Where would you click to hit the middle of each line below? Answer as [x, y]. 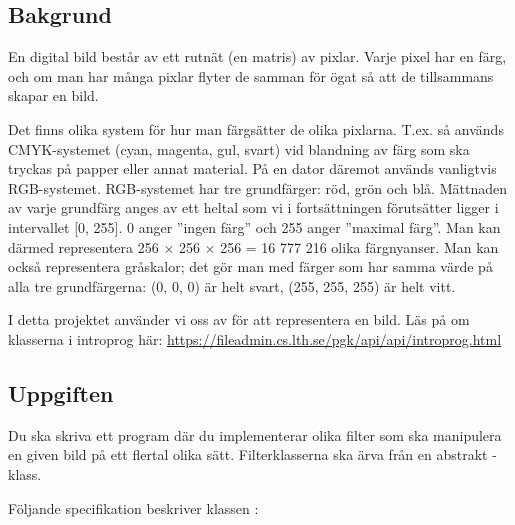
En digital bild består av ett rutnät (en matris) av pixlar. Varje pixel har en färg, [257, 56]
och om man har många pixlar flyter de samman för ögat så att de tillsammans [251, 75]
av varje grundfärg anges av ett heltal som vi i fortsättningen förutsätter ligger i [253, 207]
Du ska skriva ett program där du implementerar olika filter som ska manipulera [255, 434]
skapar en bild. [53, 95]
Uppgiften [61, 392]
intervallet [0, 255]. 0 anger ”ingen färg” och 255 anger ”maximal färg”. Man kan [254, 226]
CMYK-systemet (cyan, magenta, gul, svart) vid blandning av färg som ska [239, 148]
